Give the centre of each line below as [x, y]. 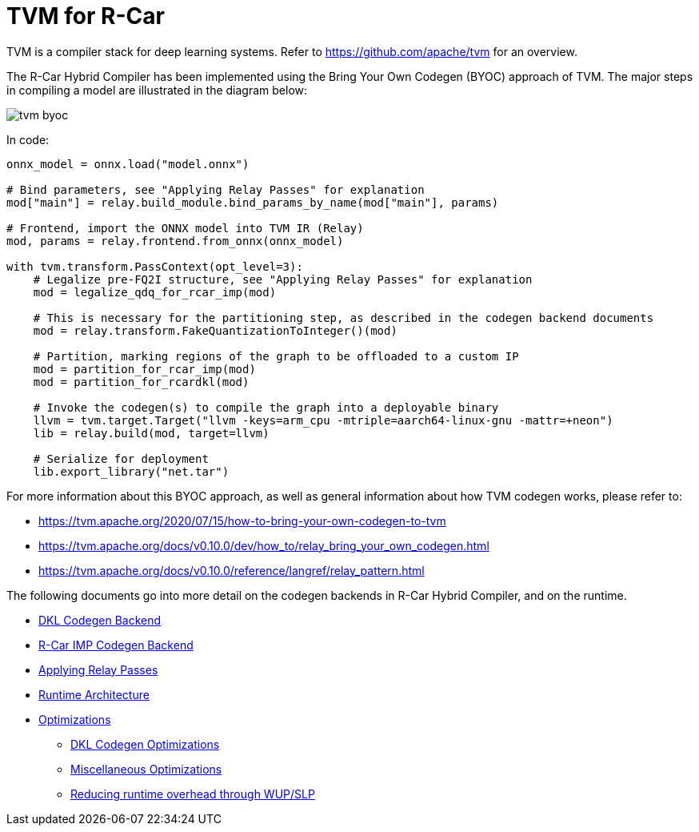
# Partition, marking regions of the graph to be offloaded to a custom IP [276, 356]
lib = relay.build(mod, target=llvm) [151, 433]
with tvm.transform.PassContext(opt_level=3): [155, 266]
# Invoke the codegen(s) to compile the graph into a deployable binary [266, 407]
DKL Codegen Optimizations [145, 744]
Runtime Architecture [94, 694]
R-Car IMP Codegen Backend [116, 645]
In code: [28, 139]
